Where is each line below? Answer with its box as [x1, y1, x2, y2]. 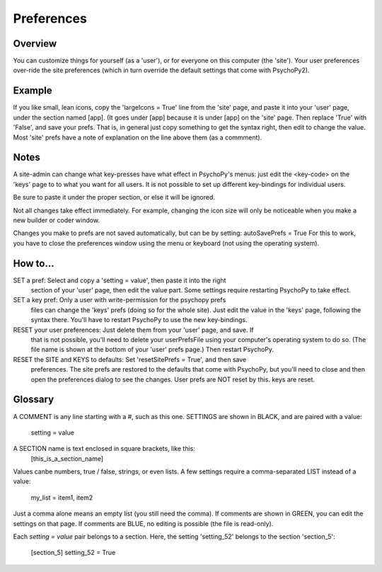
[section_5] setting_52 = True [30, 549, 116, 557]
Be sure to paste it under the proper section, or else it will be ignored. [13, 193, 216, 202]
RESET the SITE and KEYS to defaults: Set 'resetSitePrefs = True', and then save [13, 355, 247, 364]
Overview [13, 38, 57, 50]
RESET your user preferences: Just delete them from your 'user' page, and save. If [13, 326, 254, 334]
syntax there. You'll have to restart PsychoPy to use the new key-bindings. [30, 316, 248, 324]
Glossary [13, 394, 54, 406]
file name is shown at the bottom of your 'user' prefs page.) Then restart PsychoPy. [30, 345, 274, 354]
